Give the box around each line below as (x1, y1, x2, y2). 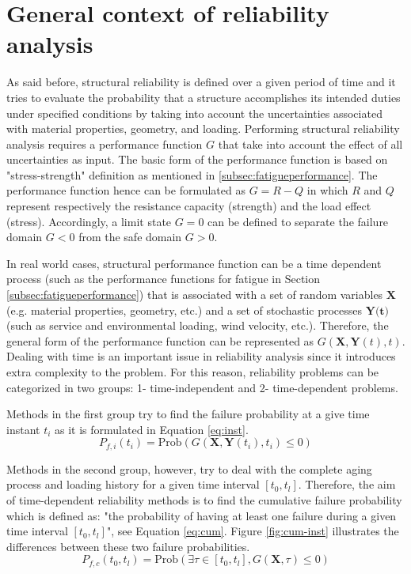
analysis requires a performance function (6, 135, 203, 152)
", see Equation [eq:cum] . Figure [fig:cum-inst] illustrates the (106, 523, 399, 539)
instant (6, 421, 40, 437)
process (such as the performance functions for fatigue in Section (6, 270, 321, 287)
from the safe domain (78, 228, 182, 245)
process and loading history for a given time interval (6, 476, 260, 493)
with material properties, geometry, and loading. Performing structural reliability (6, 120, 400, 137)
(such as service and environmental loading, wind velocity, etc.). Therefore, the (6, 317, 389, 334)
